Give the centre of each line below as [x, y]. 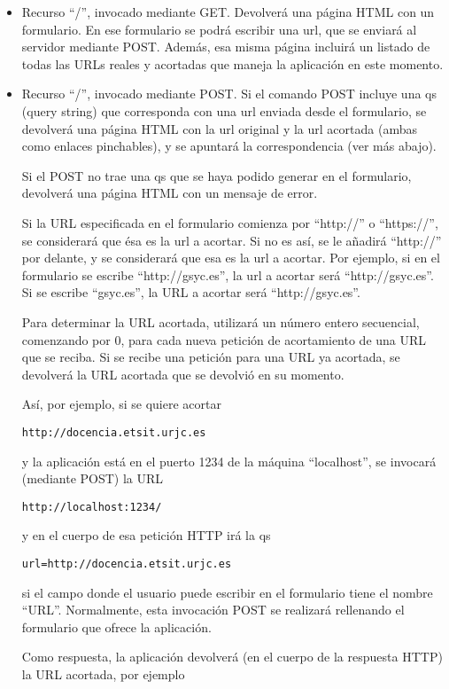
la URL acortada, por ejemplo [103, 674]
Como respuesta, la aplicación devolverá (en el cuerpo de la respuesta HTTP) [232, 657]
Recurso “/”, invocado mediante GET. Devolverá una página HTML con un [228, 12]
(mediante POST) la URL [93, 478]
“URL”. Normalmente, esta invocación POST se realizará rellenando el [213, 610]
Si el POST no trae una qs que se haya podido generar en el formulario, [217, 175]
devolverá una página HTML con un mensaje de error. [170, 193]
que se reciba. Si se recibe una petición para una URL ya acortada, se [211, 357]
